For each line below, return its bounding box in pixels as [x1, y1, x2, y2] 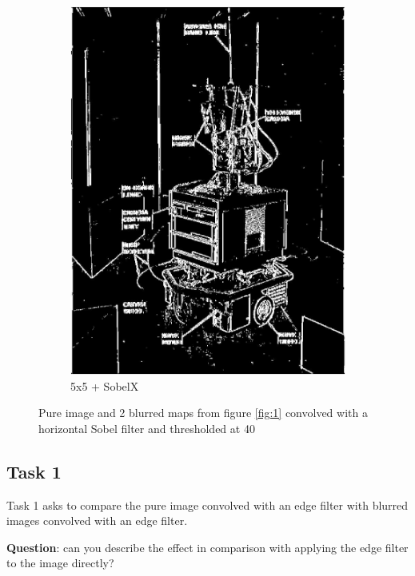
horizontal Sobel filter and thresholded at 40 [38, 419, 255, 436]
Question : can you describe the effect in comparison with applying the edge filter [6, 538, 409, 555]
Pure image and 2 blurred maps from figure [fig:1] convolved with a [38, 404, 368, 421]
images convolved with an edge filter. [6, 512, 188, 529]
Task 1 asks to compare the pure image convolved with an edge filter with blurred [6, 496, 409, 513]
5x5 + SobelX [70, 377, 139, 394]
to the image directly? [6, 554, 114, 571]
